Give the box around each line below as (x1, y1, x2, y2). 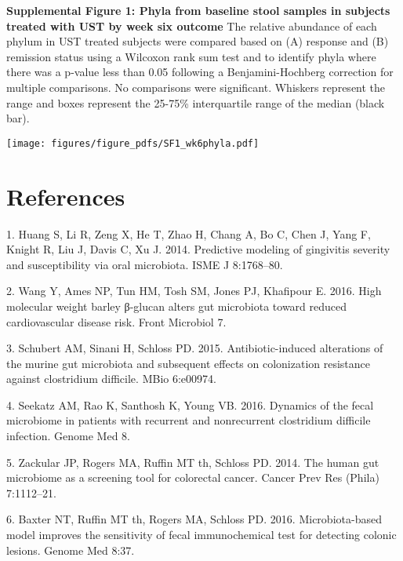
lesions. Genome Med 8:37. (6, 541, 135, 558)
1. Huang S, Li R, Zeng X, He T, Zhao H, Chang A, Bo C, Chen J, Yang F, (6, 225, 371, 242)
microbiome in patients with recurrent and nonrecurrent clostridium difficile (6, 412, 371, 428)
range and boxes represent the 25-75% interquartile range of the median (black (6, 94, 385, 111)
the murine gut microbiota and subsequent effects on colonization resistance (6, 355, 371, 371)
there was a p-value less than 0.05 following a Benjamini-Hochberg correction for (6, 64, 394, 80)
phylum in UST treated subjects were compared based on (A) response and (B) (6, 33, 389, 49)
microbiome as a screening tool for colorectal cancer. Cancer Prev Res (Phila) (6, 469, 379, 486)
